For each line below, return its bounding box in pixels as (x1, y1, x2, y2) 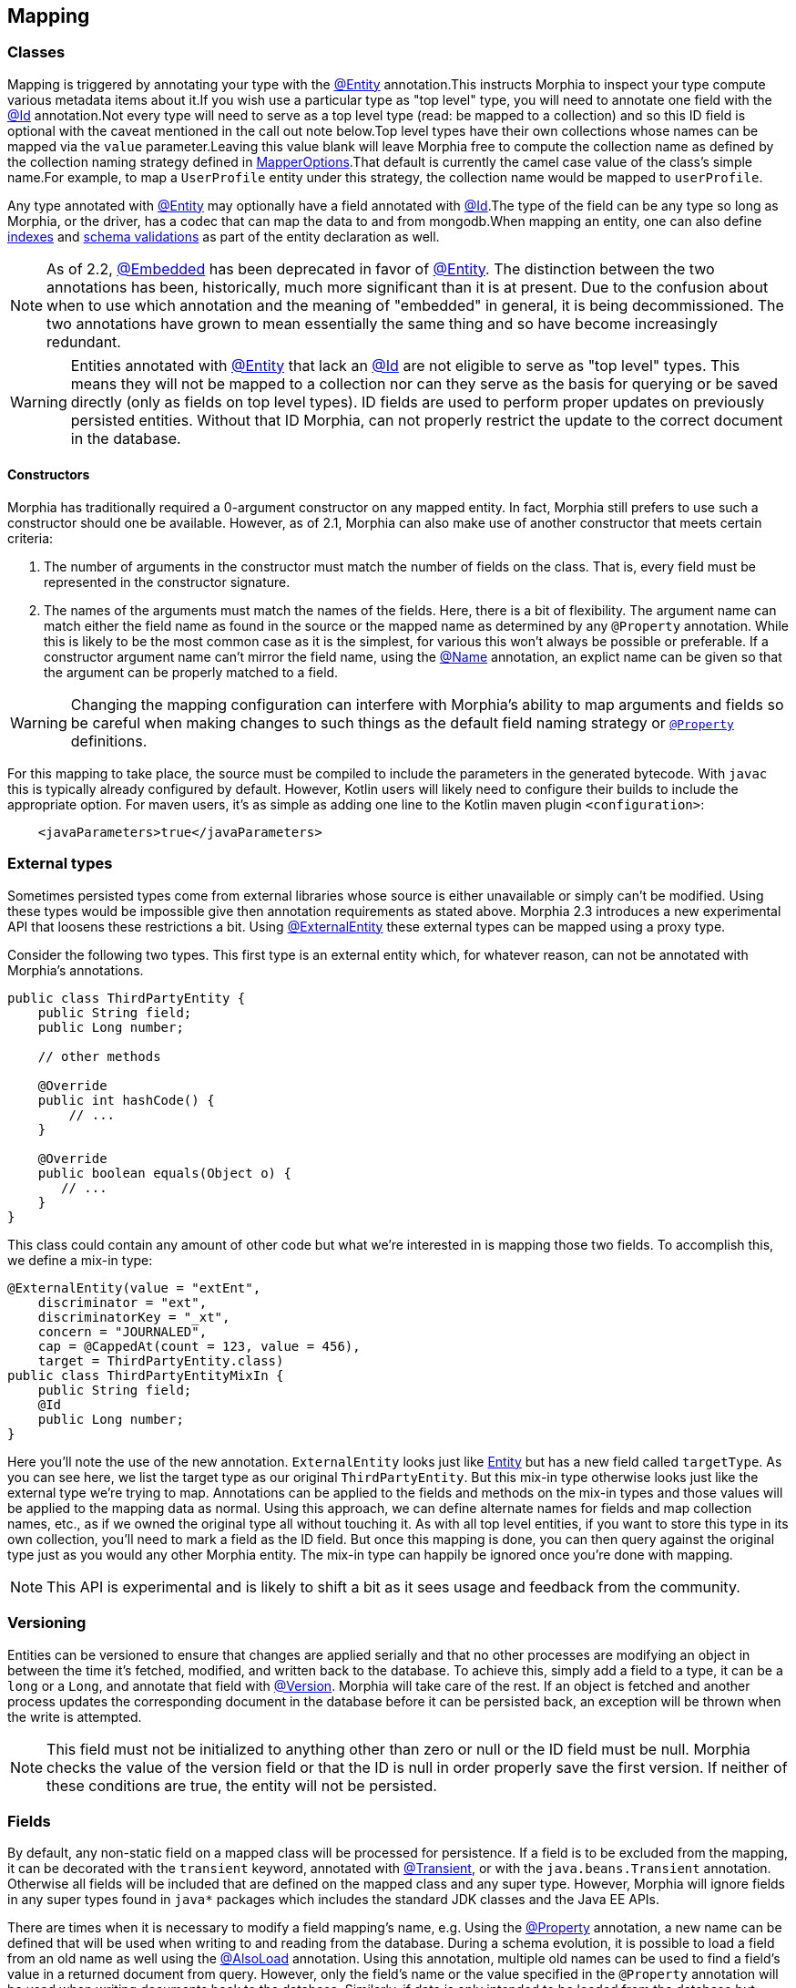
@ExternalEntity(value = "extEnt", (7, 1280, 261, 1295)
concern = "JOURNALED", (37, 1324, 208, 1339)
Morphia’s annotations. (7, 962, 144, 978)
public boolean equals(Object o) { (37, 1165, 291, 1180)
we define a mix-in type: (7, 1252, 153, 1268)
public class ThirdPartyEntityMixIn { (7, 1367, 284, 1383)
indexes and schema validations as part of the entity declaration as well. (7, 228, 440, 244)
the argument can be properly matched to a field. (44, 664, 339, 681)
